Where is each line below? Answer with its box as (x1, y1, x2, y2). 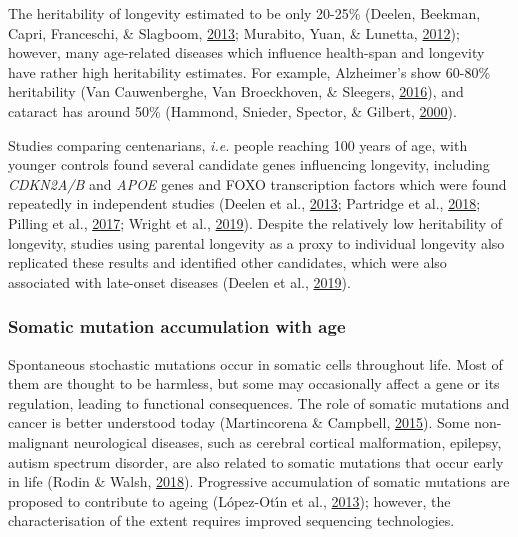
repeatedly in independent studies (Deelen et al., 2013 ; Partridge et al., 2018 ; (8, 193, 481, 214)
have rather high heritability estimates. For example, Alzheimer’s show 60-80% (8, 61, 491, 82)
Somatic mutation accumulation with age (8, 314, 346, 339)
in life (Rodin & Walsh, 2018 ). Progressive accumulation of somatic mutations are (8, 471, 510, 492)
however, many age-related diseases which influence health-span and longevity (8, 42, 485, 63)
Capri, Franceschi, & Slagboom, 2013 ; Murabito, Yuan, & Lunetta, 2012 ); (8, 22, 460, 43)
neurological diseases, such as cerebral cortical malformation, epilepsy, (73, 431, 502, 452)
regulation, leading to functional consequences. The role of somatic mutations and (8, 392, 510, 413)
